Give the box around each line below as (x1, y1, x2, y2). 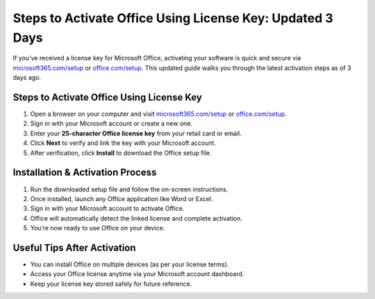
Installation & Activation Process (12, 166, 157, 178)
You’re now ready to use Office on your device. (30, 224, 165, 232)
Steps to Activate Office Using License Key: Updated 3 (12, 10, 333, 26)
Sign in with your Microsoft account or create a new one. (30, 119, 193, 128)
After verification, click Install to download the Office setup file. (30, 148, 212, 157)
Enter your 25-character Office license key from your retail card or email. (30, 129, 242, 137)
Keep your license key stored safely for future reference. (30, 280, 192, 288)
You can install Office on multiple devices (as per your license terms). (30, 260, 229, 268)
